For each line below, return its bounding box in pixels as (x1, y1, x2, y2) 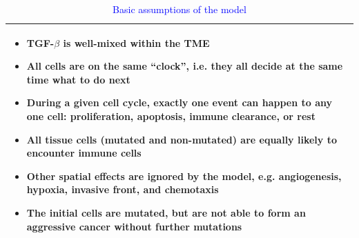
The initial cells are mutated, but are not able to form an (26, 205, 306, 219)
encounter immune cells (26, 146, 142, 160)
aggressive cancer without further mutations (26, 219, 242, 233)
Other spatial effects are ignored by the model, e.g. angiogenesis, (26, 168, 342, 183)
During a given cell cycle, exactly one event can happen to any (26, 95, 332, 110)
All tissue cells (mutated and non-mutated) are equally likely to (26, 132, 337, 146)
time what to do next (26, 72, 130, 86)
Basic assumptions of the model (113, 2, 246, 16)
